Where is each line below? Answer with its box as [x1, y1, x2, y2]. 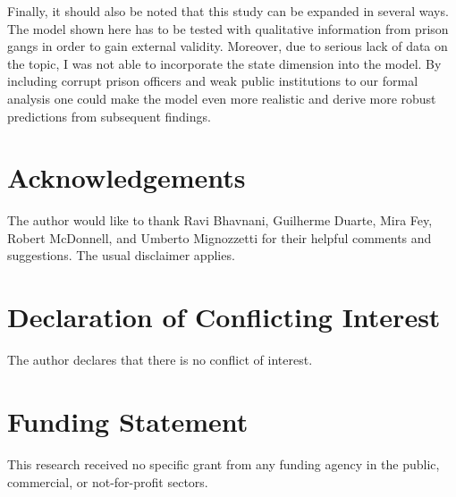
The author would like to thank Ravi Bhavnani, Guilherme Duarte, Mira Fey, [7, 211, 433, 230]
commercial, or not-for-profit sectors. [7, 472, 208, 491]
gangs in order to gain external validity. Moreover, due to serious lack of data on [7, 37, 448, 55]
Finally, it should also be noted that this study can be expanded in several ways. [7, 2, 449, 20]
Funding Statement [7, 402, 249, 439]
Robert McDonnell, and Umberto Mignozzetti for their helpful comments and [7, 228, 432, 247]
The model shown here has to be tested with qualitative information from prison [7, 19, 449, 38]
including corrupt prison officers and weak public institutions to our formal [7, 72, 418, 90]
